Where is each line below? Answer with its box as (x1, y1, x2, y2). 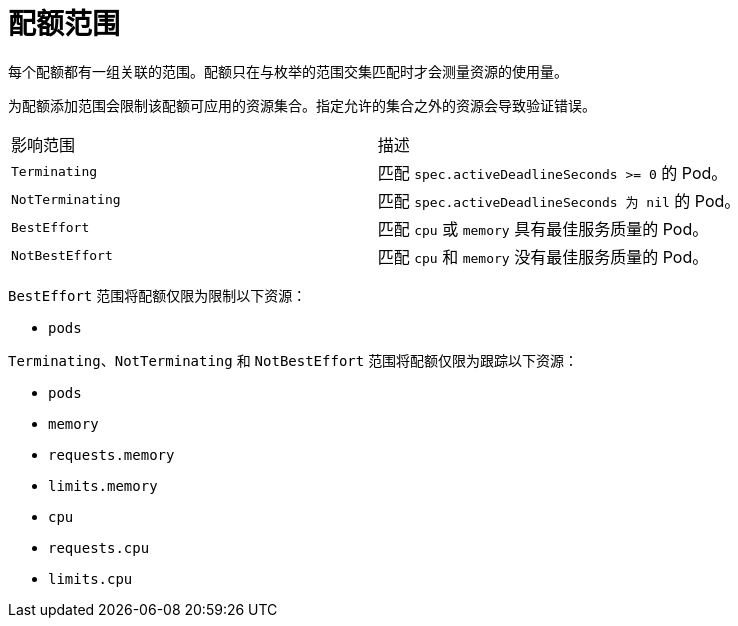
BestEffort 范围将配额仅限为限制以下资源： (8, 286, 307, 304)
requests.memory (48, 446, 175, 463)
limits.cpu (48, 570, 133, 587)
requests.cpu (48, 539, 150, 556)
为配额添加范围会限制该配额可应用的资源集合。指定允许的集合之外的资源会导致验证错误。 (8, 96, 596, 114)
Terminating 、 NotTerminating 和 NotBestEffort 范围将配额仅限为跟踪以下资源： (8, 351, 579, 369)
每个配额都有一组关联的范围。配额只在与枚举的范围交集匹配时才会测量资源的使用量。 (8, 62, 568, 80)
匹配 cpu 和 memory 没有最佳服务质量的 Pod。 (377, 246, 709, 267)
